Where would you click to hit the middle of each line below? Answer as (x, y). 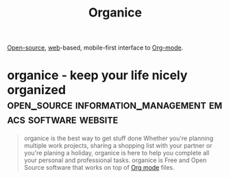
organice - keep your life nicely (97, 75)
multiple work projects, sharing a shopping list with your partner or (118, 146)
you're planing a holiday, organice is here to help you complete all (117, 153)
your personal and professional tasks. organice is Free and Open (115, 160)
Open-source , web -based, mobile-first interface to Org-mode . (95, 48)
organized (37, 90)
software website (73, 119)
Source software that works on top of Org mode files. (99, 168)
